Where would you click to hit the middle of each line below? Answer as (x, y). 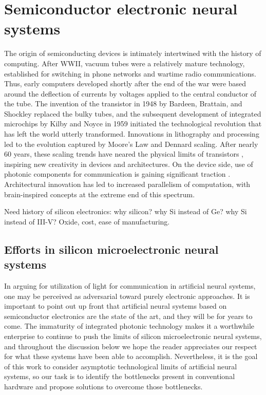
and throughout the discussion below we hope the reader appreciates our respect (131, 346)
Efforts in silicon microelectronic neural (111, 249)
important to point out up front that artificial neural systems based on (116, 306)
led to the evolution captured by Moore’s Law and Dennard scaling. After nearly (131, 144)
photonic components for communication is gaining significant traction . (117, 174)
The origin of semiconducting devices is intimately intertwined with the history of (133, 53)
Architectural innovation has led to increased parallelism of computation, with (127, 184)
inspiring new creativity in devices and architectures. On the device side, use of (129, 164)
